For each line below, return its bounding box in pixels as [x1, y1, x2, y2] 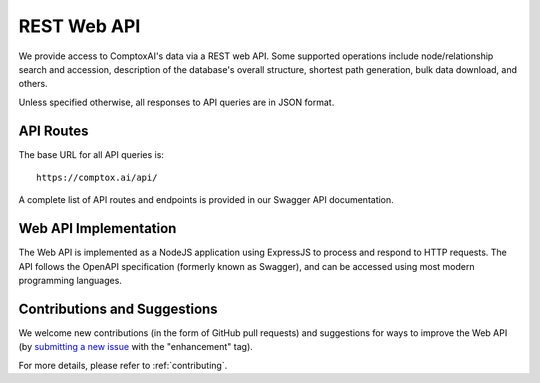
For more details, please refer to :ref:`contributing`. [18, 359, 228, 371]
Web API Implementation [18, 220, 177, 237]
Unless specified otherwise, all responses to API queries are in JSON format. [18, 96, 335, 108]
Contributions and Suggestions [18, 300, 219, 317]
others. [18, 78, 49, 90]
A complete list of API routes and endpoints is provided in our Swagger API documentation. [18, 194, 394, 206]
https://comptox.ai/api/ [36, 172, 158, 184]
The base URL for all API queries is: [18, 148, 165, 160]
